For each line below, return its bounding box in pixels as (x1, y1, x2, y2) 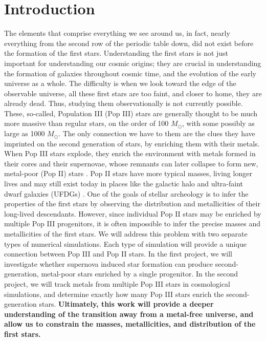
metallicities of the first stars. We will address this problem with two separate (4, 228, 248, 239)
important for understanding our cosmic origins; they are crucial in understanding (4, 57, 261, 68)
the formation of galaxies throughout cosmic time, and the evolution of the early (4, 68, 257, 78)
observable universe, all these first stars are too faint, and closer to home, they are (4, 88, 262, 98)
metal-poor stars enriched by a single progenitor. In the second (41, 268, 238, 279)
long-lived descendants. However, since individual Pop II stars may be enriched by (4, 208, 261, 219)
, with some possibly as (182, 118, 255, 129)
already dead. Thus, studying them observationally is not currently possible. (4, 98, 243, 109)
